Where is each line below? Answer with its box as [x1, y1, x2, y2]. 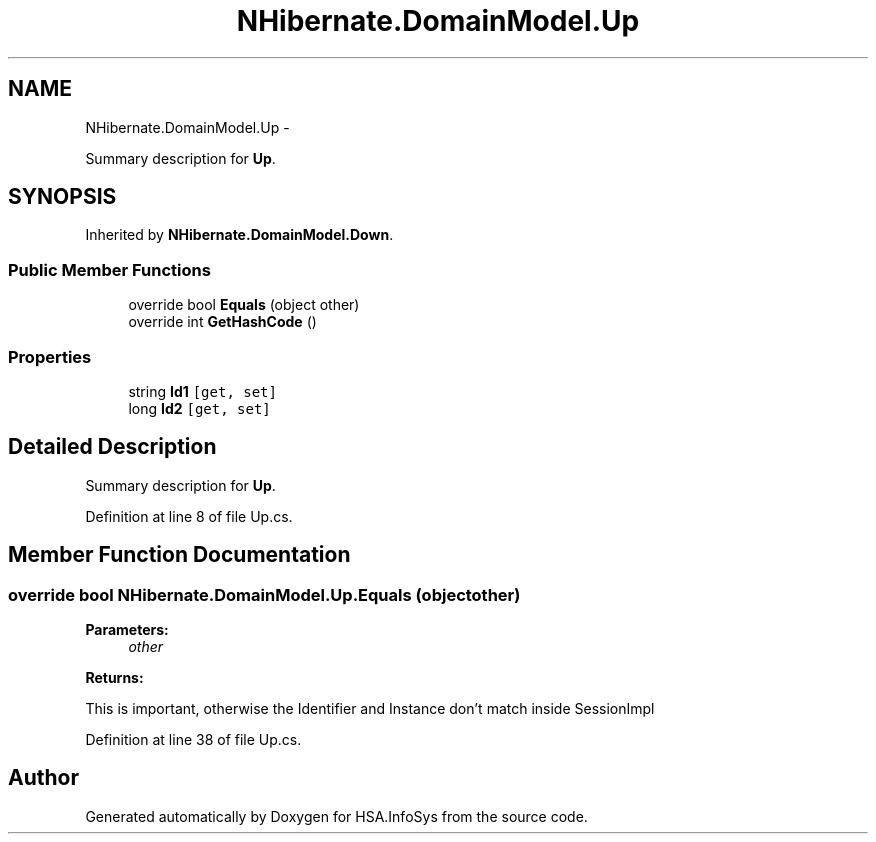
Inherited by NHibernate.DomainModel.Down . [85, 226, 394, 244]
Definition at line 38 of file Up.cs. [85, 731, 302, 748]
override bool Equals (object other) [128, 296, 360, 314]
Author [8, 765, 79, 791]
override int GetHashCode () [128, 313, 317, 331]
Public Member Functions [8, 259, 211, 280]
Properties [8, 346, 92, 367]
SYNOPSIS [8, 184, 117, 210]
